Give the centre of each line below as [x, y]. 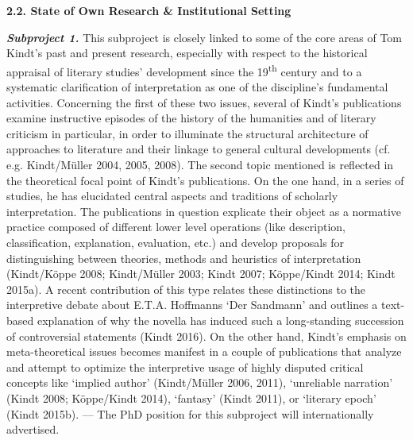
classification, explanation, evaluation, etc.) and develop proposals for [176, 242]
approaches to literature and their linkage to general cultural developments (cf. [199, 149]
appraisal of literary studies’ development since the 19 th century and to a [184, 70]
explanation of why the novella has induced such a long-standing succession [220, 320]
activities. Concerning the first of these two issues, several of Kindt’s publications [204, 102]
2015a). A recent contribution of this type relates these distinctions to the [186, 289]
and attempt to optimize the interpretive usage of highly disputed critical [185, 367]
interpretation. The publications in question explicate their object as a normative [204, 211]
